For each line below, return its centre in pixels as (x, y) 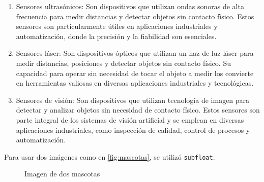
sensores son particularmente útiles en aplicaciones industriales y (117, 26)
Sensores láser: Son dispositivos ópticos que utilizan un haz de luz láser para (135, 53)
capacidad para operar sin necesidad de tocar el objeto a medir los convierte (135, 73)
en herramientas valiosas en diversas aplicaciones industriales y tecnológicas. (135, 83)
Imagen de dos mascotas (62, 174)
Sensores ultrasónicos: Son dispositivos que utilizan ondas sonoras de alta (130, 6)
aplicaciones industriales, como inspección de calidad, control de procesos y (133, 130)
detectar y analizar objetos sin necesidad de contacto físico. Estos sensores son (138, 110)
